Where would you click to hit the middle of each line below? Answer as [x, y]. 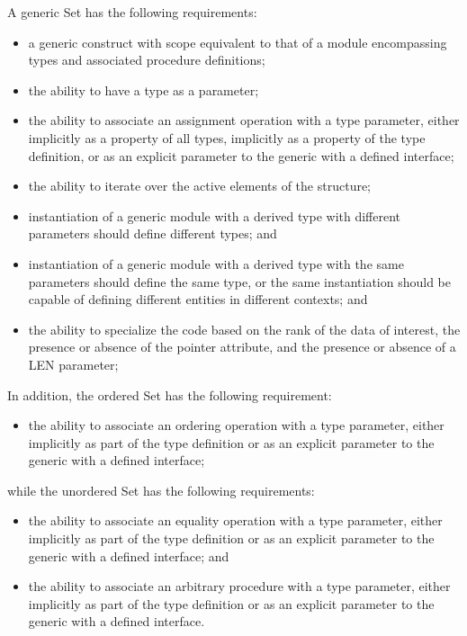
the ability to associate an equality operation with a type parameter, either [235, 520]
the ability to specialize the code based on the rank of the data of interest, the [244, 329]
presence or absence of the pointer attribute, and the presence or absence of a [242, 347]
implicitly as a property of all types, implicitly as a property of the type [227, 137]
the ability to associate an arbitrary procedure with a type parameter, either [239, 586]
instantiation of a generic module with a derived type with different [215, 215]
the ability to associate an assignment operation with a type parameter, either [244, 120]
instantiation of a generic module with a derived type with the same [216, 263]
